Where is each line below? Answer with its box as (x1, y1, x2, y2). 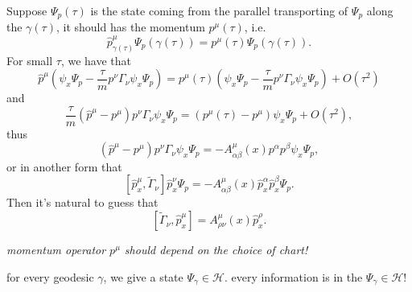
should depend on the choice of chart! (124, 241, 308, 258)
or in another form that (6, 158, 122, 175)
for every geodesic (6, 268, 94, 285)
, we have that (60, 51, 131, 68)
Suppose (6, 2, 47, 19)
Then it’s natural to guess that (6, 194, 159, 211)
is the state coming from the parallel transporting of (90, 2, 348, 19)
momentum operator (6, 241, 106, 258)
